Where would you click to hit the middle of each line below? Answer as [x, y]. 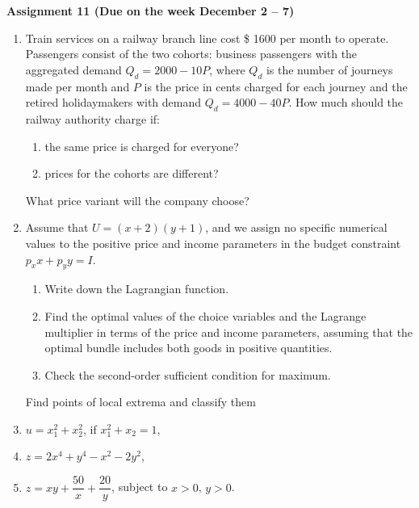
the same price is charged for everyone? [142, 146]
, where [227, 69]
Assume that [57, 227]
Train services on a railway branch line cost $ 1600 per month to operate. [207, 38]
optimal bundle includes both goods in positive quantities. [189, 348]
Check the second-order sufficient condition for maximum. [188, 374]
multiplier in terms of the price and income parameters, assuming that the [229, 332]
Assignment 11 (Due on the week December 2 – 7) [151, 10]
